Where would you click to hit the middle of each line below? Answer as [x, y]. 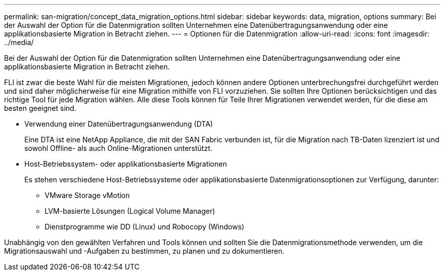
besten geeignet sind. [40, 108]
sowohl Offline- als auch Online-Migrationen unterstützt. [118, 148]
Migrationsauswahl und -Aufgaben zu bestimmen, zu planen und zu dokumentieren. [144, 251]
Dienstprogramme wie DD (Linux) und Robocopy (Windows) [144, 227]
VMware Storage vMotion [87, 195]
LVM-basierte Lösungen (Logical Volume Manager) [130, 211]
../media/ [19, 42]
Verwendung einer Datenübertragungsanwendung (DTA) [119, 124]
